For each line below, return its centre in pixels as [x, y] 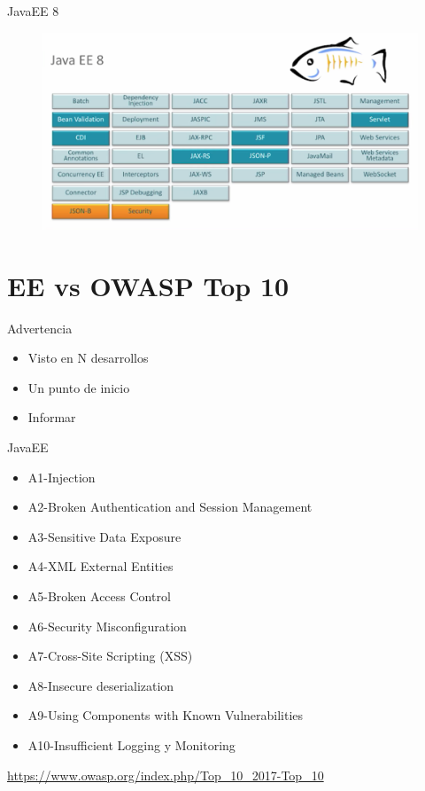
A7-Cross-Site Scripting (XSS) [110, 656]
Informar [52, 417]
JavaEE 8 [33, 11]
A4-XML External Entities [100, 566]
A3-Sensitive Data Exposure [104, 536]
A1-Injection [62, 477]
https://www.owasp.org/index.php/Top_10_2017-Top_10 [166, 775]
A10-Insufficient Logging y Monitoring [131, 744]
